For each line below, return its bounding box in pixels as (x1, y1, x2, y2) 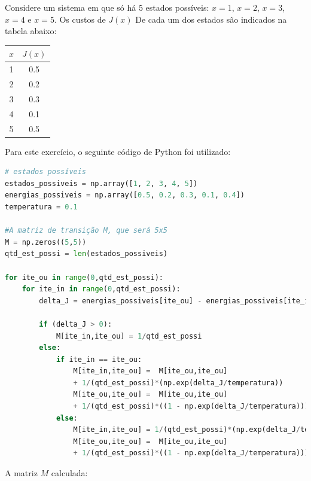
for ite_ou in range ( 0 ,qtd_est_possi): (5, 273, 163, 282)
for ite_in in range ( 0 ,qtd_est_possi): (22, 285, 181, 294)
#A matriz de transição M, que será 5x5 (5, 226, 168, 235)
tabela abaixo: (5, 25, 57, 37)
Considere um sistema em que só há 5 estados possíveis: (5, 1, 209, 13)
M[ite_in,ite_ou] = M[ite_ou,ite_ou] (73, 367, 228, 376)
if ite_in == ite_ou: (56, 355, 142, 364)
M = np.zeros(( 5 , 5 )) (5, 238, 87, 246)
